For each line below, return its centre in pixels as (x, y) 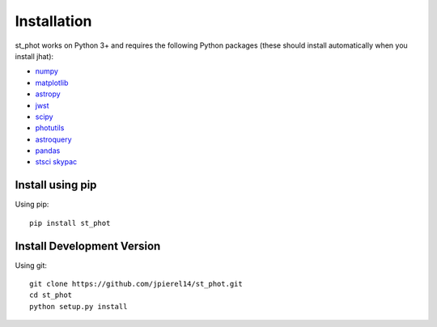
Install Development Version (88, 246)
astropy (48, 94)
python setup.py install (78, 306)
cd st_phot (51, 295)
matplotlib (52, 83)
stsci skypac (56, 162)
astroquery (53, 139)
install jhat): (34, 56)
